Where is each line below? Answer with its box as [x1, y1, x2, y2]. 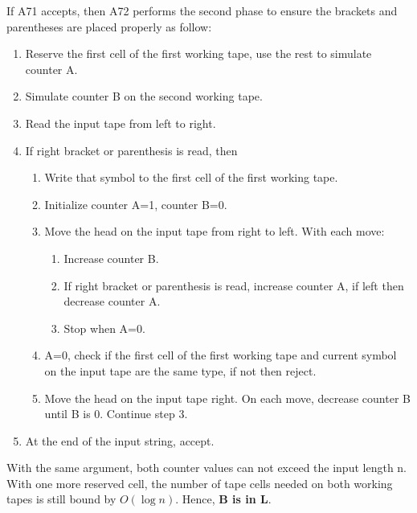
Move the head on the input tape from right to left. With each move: [44, 223, 385, 240]
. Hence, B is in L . [175, 490, 272, 507]
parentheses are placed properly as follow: [6, 18, 212, 35]
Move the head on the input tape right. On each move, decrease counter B [44, 389, 411, 406]
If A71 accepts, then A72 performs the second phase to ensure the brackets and [6, 2, 398, 18]
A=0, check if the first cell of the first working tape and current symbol [44, 347, 397, 363]
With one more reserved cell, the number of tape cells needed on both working [6, 474, 393, 491]
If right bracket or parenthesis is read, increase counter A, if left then [63, 277, 404, 293]
